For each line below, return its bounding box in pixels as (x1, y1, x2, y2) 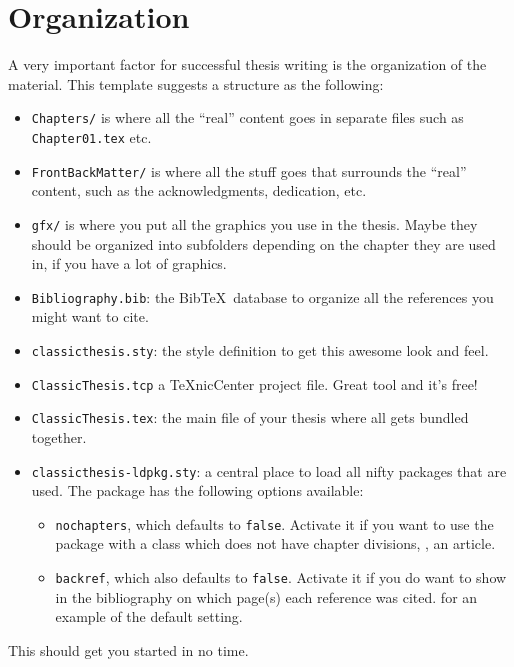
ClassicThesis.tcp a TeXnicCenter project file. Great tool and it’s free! (31, 373, 478, 394)
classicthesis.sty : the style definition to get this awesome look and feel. (31, 339, 489, 360)
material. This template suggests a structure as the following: (8, 73, 384, 94)
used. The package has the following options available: (31, 480, 364, 501)
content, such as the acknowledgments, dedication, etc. (31, 180, 367, 201)
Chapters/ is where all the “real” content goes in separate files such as (31, 107, 464, 128)
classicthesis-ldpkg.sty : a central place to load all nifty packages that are (31, 460, 507, 481)
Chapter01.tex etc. (31, 126, 152, 147)
